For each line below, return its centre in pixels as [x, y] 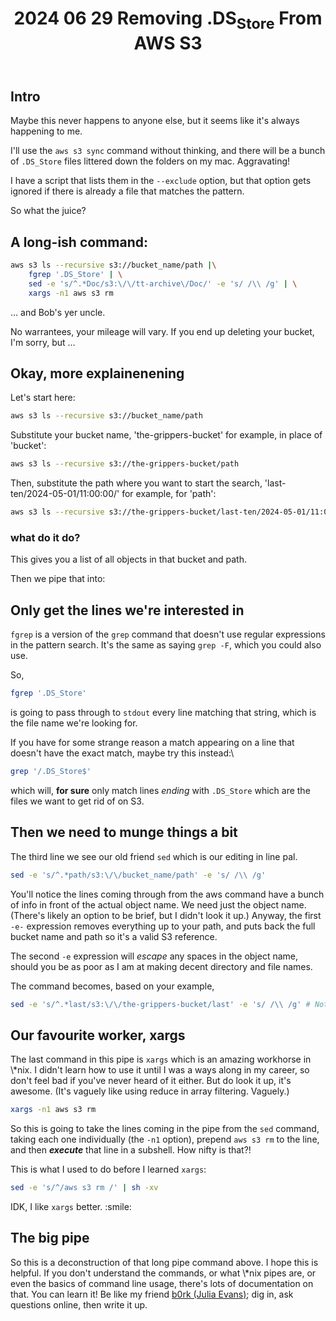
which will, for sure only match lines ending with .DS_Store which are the [160, 790]
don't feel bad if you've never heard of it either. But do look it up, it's [151, 1081]
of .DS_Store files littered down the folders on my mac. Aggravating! [150, 161]
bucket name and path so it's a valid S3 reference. [114, 936]
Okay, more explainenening [97, 373]
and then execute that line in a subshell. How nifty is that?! [131, 1150]
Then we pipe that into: [58, 579]
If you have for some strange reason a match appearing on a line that [152, 742]
